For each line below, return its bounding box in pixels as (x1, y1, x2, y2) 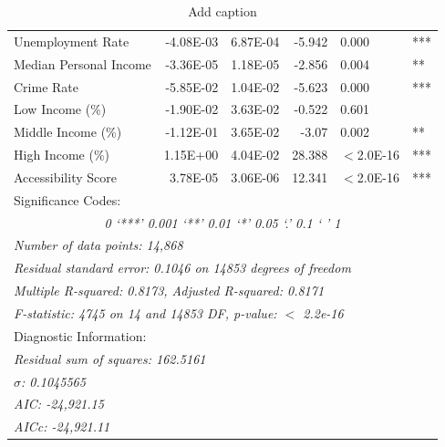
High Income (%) (14, 145, 109, 164)
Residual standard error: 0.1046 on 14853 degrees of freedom (14, 258, 351, 277)
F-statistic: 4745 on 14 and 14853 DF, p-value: (14, 303, 277, 322)
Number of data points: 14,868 (14, 235, 183, 255)
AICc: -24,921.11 (14, 417, 110, 436)
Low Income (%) (14, 99, 107, 119)
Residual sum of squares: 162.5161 (14, 348, 206, 368)
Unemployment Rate (14, 31, 129, 50)
